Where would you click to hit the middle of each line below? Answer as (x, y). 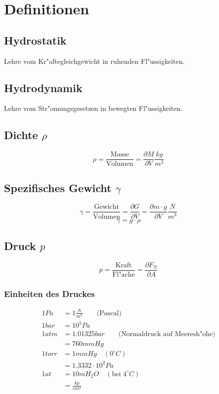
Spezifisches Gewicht (58, 187)
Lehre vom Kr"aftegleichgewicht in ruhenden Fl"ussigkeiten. (94, 61)
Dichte (21, 135)
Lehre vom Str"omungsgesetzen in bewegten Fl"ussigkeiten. (93, 108)
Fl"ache (124, 274)
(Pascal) (109, 313)
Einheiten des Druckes (49, 293)
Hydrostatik (35, 40)
